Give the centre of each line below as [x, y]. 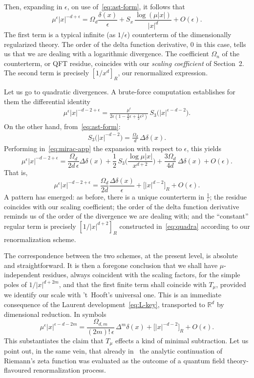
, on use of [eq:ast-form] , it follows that [126, 6]
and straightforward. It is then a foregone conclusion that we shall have [111, 265]
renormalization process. [70, 370]
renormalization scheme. [40, 239]
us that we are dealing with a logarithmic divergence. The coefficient [106, 54]
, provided [231, 284]
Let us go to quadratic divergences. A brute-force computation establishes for [120, 92]
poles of [15, 284]
